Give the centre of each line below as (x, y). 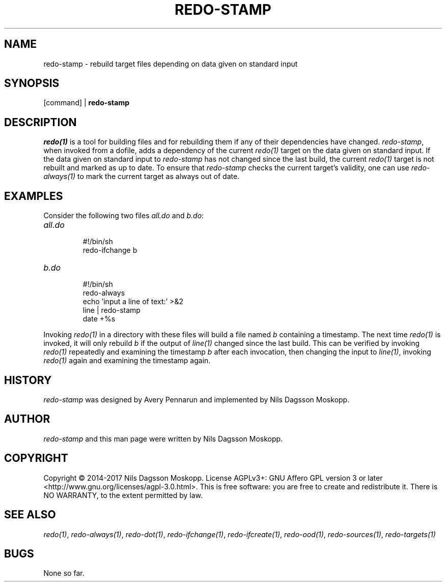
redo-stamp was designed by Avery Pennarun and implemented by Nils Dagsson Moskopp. (197, 399)
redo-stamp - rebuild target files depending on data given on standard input (171, 64)
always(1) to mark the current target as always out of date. (142, 177)
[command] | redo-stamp (87, 103)
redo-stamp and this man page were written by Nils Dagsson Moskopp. (163, 438)
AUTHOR (27, 419)
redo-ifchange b (110, 250)
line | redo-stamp (111, 310)
